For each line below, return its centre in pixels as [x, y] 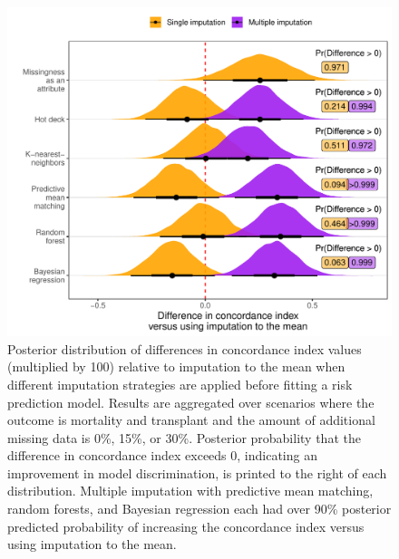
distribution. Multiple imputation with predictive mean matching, [190, 491]
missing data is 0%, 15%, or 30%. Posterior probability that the [184, 437]
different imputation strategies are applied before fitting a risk [180, 384]
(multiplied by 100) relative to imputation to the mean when [176, 366]
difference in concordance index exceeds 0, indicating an [162, 455]
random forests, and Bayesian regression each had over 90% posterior [199, 509]
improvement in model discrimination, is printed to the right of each [197, 472]
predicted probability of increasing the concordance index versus [186, 526]
